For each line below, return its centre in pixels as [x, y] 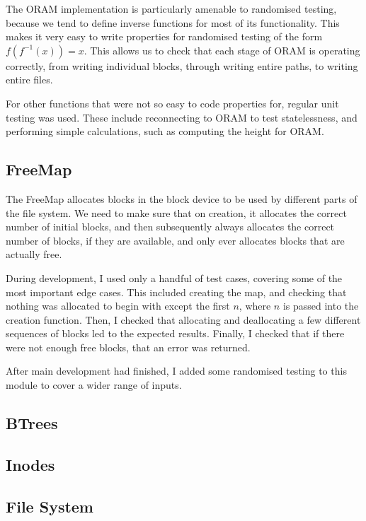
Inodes [30, 464]
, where [255, 306]
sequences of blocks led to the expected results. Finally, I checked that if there [175, 333]
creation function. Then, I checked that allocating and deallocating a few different [183, 319]
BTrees [32, 423]
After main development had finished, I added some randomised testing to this [176, 371]
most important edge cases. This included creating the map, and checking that [176, 292]
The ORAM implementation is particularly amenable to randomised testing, [171, 8]
